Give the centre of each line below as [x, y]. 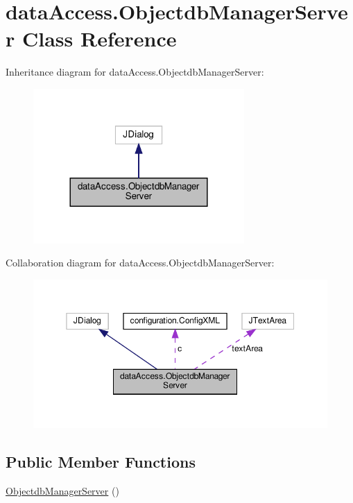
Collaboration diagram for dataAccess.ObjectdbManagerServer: [140, 263]
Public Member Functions [101, 462]
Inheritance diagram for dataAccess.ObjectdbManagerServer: [135, 72]
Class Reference [99, 39]
